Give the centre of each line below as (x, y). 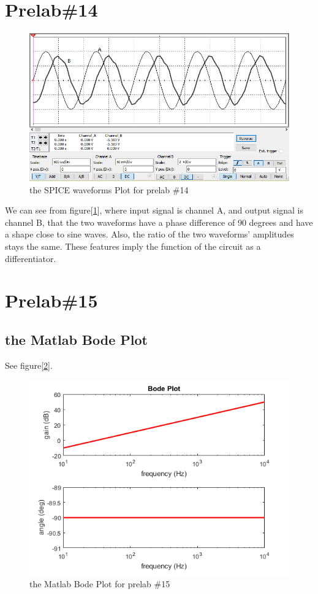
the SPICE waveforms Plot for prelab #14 (109, 189)
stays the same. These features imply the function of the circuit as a (133, 246)
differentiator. (31, 258)
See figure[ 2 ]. (29, 365)
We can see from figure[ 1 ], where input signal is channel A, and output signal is (154, 210)
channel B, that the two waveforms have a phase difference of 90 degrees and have (159, 222)
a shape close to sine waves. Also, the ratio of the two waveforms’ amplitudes (150, 234)
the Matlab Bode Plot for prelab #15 (100, 584)
